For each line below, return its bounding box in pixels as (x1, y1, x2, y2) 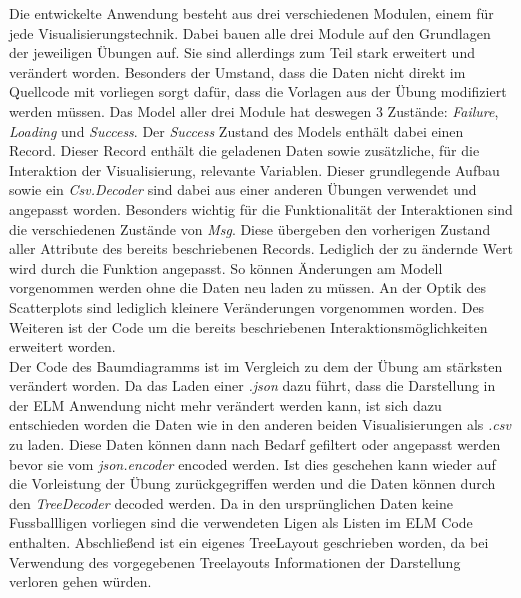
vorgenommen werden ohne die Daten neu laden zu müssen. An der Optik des (9, 277, 486, 298)
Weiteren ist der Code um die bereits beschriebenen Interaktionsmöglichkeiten (9, 316, 488, 337)
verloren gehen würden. (9, 571, 152, 592)
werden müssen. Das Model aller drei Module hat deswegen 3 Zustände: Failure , (9, 100, 499, 121)
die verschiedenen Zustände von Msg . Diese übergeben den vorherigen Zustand (9, 218, 491, 239)
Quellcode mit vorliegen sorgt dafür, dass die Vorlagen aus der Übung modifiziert (9, 81, 507, 102)
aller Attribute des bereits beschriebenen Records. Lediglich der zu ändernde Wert (9, 238, 513, 259)
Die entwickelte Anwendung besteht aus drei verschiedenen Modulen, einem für (9, 3, 494, 23)
